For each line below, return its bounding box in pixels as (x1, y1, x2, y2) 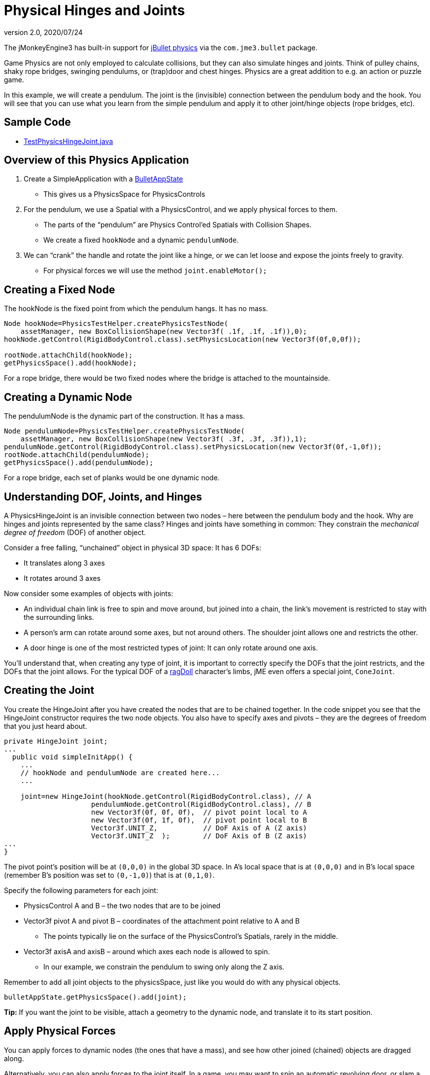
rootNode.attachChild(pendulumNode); (4, 451, 150, 459)
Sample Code (4, 116, 71, 129)
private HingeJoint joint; (4, 737, 108, 745)
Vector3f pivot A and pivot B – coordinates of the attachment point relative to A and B (24, 916, 300, 925)
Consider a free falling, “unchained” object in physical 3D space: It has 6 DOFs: (4, 543, 262, 552)
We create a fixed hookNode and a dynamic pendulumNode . (43, 236, 239, 245)
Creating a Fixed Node (4, 283, 115, 296)
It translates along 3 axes (24, 558, 105, 567)
